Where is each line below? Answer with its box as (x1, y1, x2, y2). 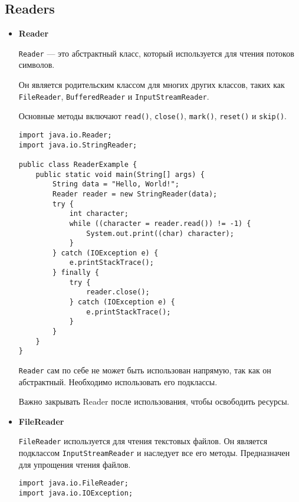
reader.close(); (86, 288, 150, 297)
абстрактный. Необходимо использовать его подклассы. (18, 375, 218, 388)
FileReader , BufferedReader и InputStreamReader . (18, 90, 209, 102)
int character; (69, 209, 129, 218)
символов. (18, 58, 55, 71)
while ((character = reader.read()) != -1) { (69, 219, 251, 228)
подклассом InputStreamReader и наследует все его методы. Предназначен (18, 447, 290, 459)
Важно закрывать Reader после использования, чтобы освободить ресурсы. (18, 395, 290, 408)
